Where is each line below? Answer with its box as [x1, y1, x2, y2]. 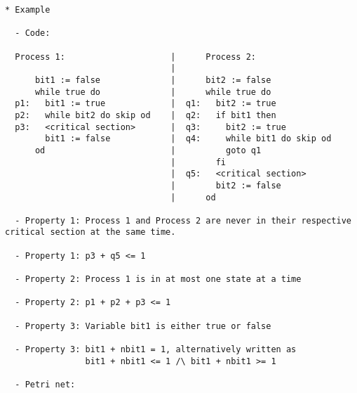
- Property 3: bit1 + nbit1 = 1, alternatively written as [15, 344, 297, 355]
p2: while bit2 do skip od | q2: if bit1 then [15, 110, 276, 120]
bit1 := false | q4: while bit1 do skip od [45, 134, 332, 144]
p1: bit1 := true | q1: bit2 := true [15, 98, 276, 109]
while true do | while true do [34, 86, 271, 97]
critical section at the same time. [5, 227, 176, 238]
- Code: [15, 28, 50, 39]
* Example [5, 5, 50, 15]
